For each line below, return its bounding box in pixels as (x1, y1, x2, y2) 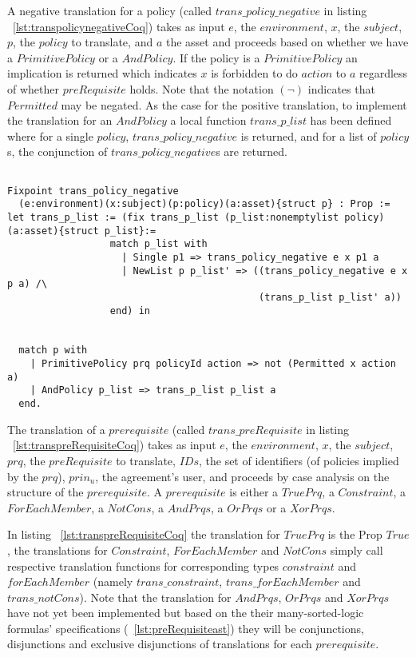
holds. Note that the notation (129, 80, 274, 97)
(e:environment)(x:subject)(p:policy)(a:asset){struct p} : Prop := (18, 198, 390, 210)
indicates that (307, 80, 375, 97)
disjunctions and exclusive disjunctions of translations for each (7, 635, 312, 652)
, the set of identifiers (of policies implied (198, 452, 399, 468)
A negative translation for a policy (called (7, 2, 212, 18)
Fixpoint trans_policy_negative (7, 185, 179, 197)
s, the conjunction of (7, 143, 108, 160)
